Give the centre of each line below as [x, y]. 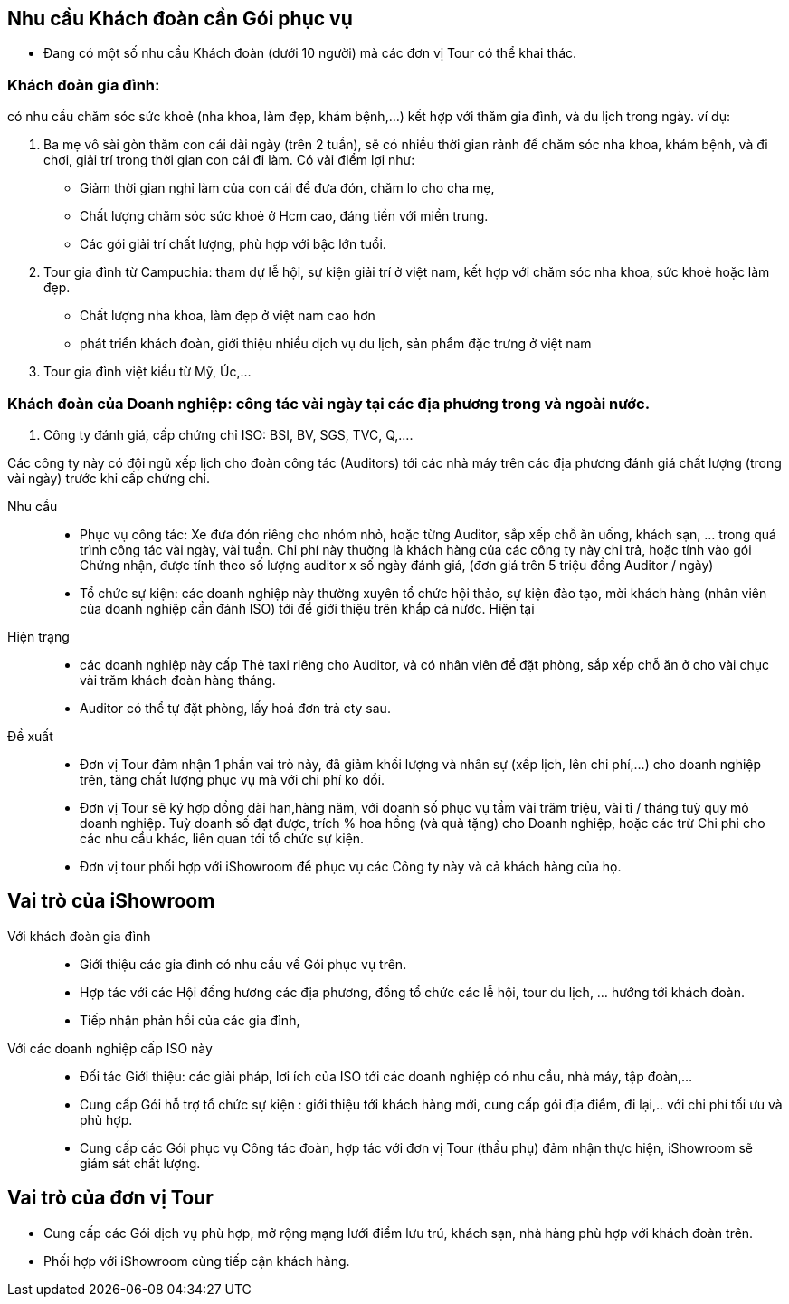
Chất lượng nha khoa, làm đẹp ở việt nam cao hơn [228, 316]
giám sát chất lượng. [140, 1163]
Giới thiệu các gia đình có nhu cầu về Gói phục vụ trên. [243, 964]
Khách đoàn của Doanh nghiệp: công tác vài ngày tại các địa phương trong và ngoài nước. [329, 403]
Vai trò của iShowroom [111, 901]
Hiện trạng [38, 636]
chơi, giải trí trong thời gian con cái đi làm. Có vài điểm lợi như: [229, 160]
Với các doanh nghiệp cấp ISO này [110, 1048]
